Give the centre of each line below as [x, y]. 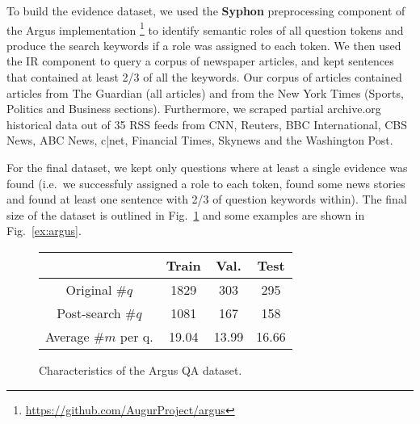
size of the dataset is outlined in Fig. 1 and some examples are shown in [186, 214]
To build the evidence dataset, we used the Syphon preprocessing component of [206, 10]
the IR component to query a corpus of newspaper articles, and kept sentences [200, 61]
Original [89, 289]
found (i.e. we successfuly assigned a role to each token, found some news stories [206, 183]
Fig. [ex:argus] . [44, 231]
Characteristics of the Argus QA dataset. [141, 369]
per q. [136, 336]
